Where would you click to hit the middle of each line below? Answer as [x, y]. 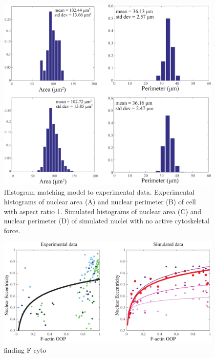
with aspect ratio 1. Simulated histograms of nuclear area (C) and [103, 211]
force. [12, 230]
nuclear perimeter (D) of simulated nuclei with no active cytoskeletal [107, 221]
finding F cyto [25, 349]
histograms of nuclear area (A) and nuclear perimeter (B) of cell [100, 202]
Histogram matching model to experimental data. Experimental [99, 192]
